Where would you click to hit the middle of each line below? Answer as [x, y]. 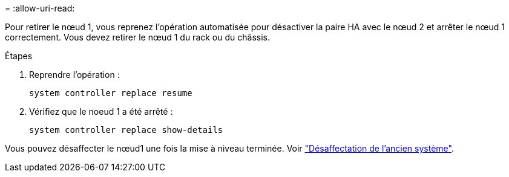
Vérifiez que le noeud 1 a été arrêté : [101, 111]
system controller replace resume [111, 93]
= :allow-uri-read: [40, 8]
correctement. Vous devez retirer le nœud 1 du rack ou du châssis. [137, 37]
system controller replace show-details [126, 130]
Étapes [19, 56]
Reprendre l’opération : [74, 75]
